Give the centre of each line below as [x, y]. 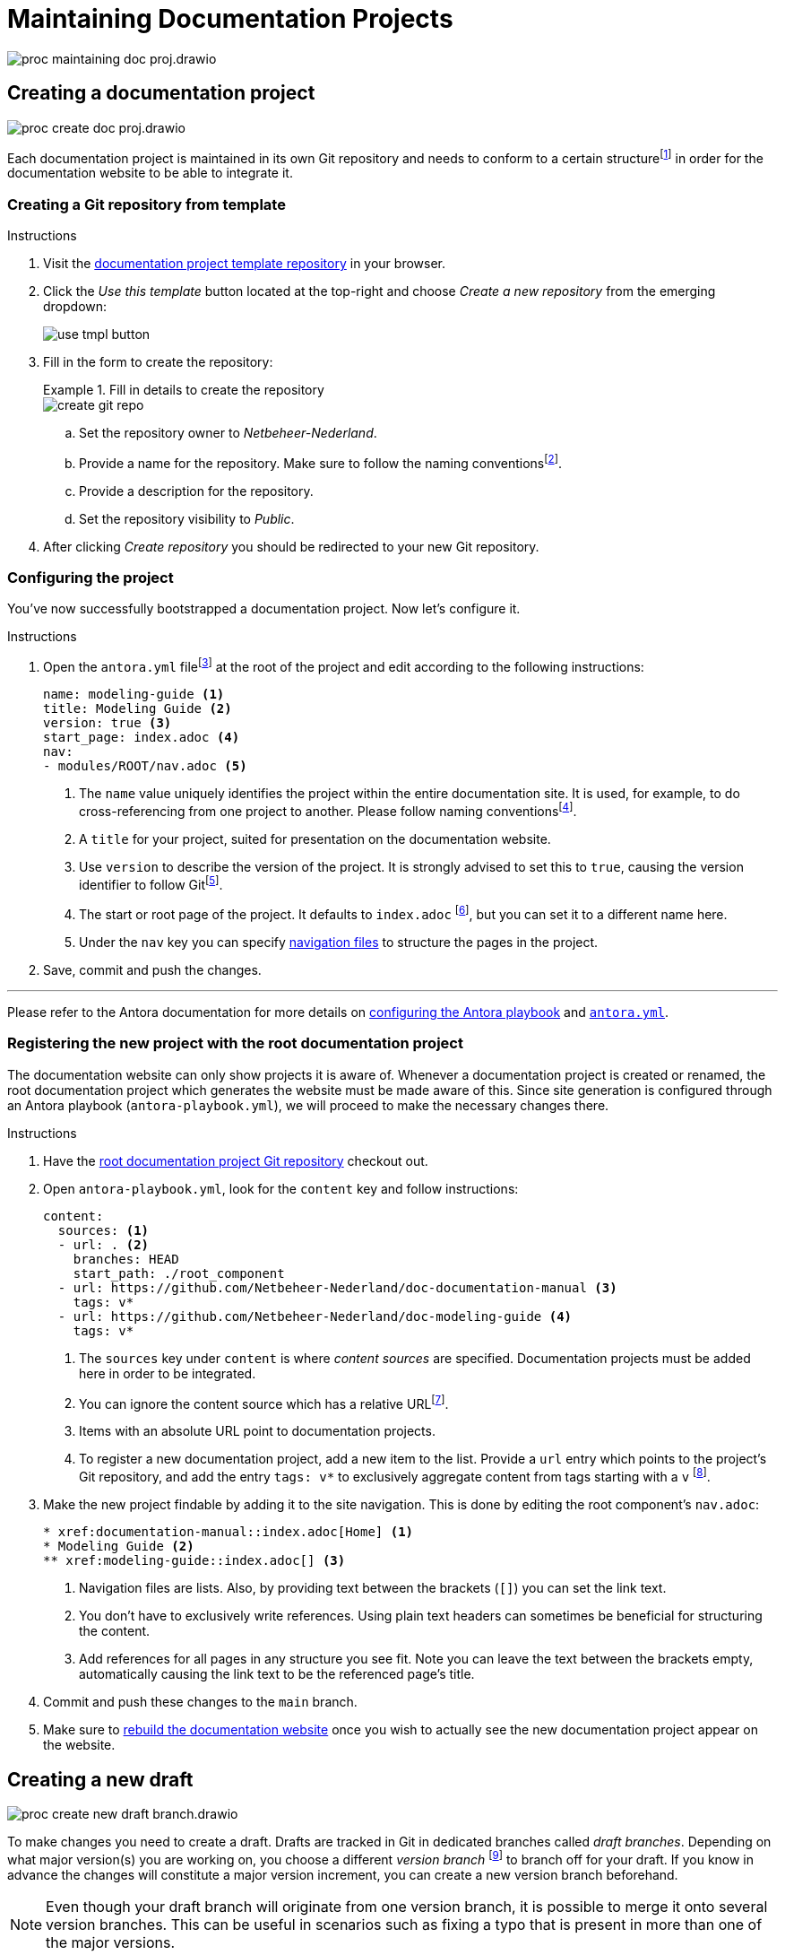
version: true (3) [108, 723]
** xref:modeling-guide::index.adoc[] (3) [194, 1561]
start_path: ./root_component [179, 1273]
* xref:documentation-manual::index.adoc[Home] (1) [229, 1532]
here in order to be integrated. [168, 1373]
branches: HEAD [126, 1259]
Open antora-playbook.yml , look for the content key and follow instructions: [281, 1188]
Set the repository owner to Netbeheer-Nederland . [228, 433]
